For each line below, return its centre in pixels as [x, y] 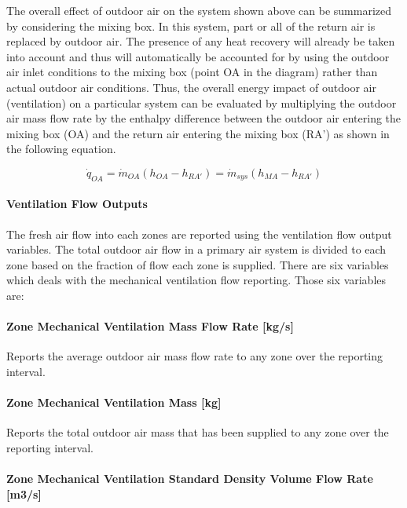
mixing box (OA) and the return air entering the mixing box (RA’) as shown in [198, 133]
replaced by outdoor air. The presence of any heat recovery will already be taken [201, 41]
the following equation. [61, 149]
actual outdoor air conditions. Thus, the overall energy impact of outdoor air [191, 87]
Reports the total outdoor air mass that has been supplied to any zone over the [198, 432]
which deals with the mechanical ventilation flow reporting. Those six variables [196, 280]
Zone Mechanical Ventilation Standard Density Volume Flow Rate [190, 479]
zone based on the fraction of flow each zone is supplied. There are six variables [198, 264]
